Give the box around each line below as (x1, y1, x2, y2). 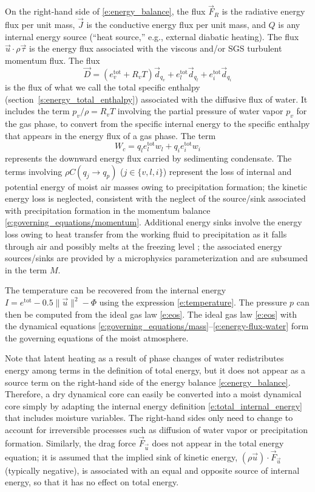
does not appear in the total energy (152, 436, 284, 449)
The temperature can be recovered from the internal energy (5, 284, 226, 296)
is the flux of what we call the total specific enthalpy (5, 81, 200, 94)
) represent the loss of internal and (163, 165, 292, 177)
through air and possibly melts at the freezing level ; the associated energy (5, 239, 282, 252)
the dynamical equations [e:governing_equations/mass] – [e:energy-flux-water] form (5, 319, 309, 332)
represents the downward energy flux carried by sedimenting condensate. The (5, 152, 292, 165)
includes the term (5, 104, 70, 117)
